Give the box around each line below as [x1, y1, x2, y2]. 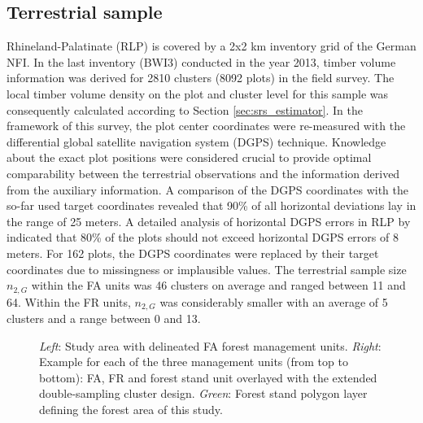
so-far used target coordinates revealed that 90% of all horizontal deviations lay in [7, 197, 416, 214]
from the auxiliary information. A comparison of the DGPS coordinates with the [7, 181, 409, 198]
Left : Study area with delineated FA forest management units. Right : [39, 337, 382, 354]
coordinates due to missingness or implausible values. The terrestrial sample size [7, 260, 407, 277]
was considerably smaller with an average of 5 [159, 293, 388, 310]
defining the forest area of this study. [39, 400, 223, 417]
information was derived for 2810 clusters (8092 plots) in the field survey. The [7, 69, 395, 86]
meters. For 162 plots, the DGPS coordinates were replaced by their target [7, 244, 379, 261]
